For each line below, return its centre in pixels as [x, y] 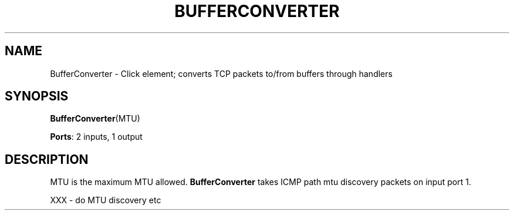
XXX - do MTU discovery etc [106, 200]
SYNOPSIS [37, 96]
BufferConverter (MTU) [95, 119]
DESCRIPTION [47, 159]
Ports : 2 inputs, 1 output [96, 137]
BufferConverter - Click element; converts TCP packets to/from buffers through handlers [221, 73]
